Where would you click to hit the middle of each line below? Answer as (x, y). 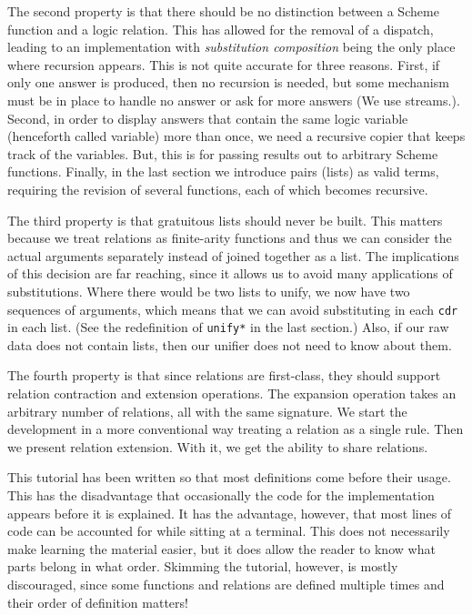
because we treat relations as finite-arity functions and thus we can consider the (230, 238)
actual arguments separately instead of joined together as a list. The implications (233, 255)
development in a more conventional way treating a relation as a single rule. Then (236, 429)
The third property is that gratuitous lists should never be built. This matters (225, 220)
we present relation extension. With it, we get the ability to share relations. (218, 446)
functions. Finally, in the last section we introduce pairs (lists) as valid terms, (223, 171)
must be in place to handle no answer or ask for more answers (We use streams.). (234, 100)
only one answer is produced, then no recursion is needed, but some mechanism (228, 82)
